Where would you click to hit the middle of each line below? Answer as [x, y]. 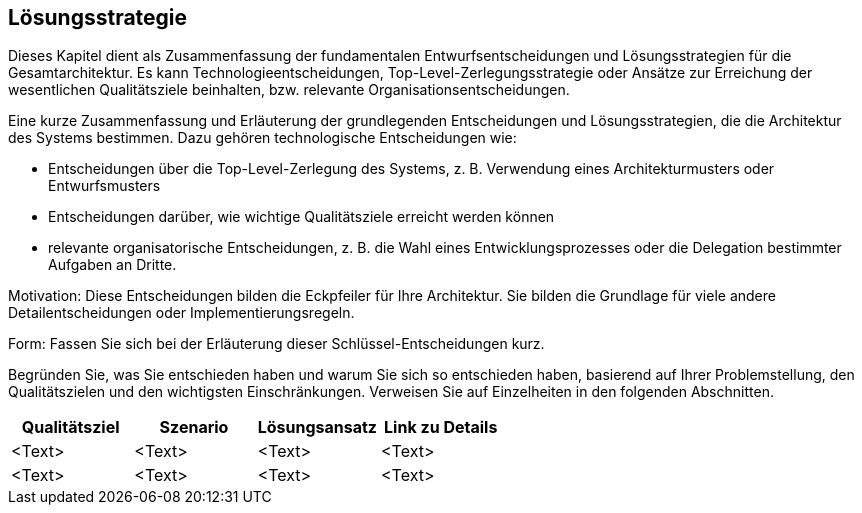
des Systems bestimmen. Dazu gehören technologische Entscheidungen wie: [262, 138]
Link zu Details [441, 427]
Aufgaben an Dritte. [112, 265]
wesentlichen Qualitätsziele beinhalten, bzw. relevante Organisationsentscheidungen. [289, 90]
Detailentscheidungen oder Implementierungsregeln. [181, 313]
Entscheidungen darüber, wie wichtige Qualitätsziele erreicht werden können [301, 217]
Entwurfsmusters [104, 186]
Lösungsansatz [317, 427]
